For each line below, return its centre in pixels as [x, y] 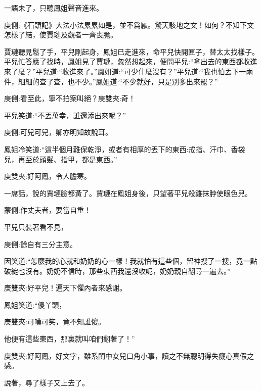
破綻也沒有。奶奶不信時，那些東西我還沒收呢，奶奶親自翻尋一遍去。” [117, 271]
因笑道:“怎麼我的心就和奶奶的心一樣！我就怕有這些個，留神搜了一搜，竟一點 [131, 261]
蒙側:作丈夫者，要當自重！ [48, 210]
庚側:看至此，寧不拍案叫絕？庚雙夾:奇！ [70, 98]
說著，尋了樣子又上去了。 [47, 382]
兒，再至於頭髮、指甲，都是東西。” [61, 159]
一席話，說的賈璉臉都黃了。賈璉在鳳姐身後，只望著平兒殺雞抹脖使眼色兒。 [128, 193]
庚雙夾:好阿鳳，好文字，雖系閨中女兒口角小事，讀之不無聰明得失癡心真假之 [129, 355]
